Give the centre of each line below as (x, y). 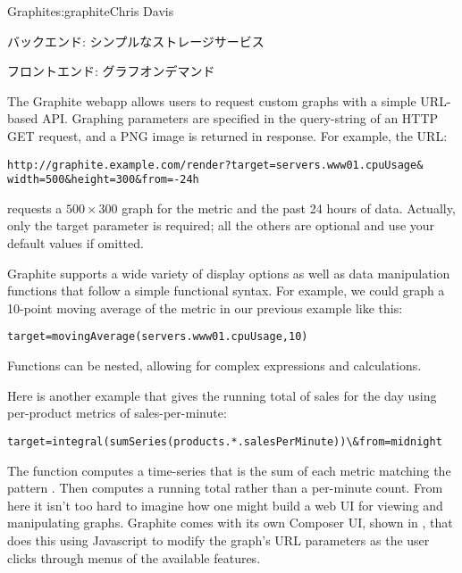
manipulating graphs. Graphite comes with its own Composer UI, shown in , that (230, 523)
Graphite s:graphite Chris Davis (91, 11)
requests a (35, 208)
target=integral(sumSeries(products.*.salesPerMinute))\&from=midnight (225, 441)
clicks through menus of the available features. (134, 557)
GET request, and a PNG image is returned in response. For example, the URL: (227, 135)
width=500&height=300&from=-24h (103, 180)
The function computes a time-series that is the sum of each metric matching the (229, 470)
